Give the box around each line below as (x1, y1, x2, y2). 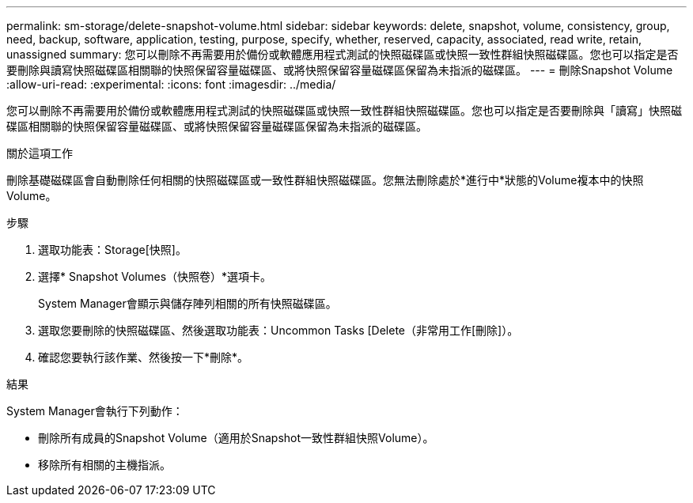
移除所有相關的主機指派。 (38, 458, 171, 471)
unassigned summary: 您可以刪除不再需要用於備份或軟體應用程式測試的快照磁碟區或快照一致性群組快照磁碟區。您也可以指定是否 (6, 47, 679, 61)
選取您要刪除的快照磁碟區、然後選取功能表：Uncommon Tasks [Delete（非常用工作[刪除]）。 (38, 323, 519, 337)
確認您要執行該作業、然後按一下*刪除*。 (38, 350, 249, 364)
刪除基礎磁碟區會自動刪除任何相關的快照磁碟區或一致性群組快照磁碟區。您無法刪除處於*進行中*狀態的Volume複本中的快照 (6, 173, 644, 187)
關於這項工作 (6, 146, 73, 160)
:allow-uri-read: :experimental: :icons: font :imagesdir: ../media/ (6, 78, 336, 91)
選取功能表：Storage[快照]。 (38, 243, 187, 256)
